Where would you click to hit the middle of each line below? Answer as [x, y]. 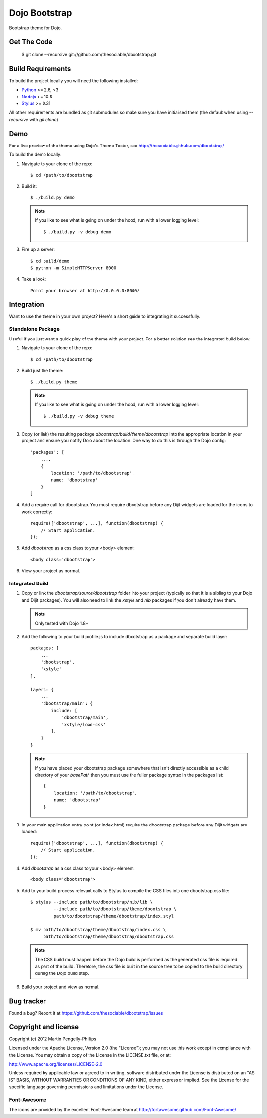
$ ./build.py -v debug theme [79, 416]
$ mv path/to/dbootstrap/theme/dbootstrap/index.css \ [98, 930]
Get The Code [31, 42]
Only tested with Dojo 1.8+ [62, 623]
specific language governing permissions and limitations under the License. [86, 1087]
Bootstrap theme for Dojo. [36, 28]
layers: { [42, 690]
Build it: [29, 186]
